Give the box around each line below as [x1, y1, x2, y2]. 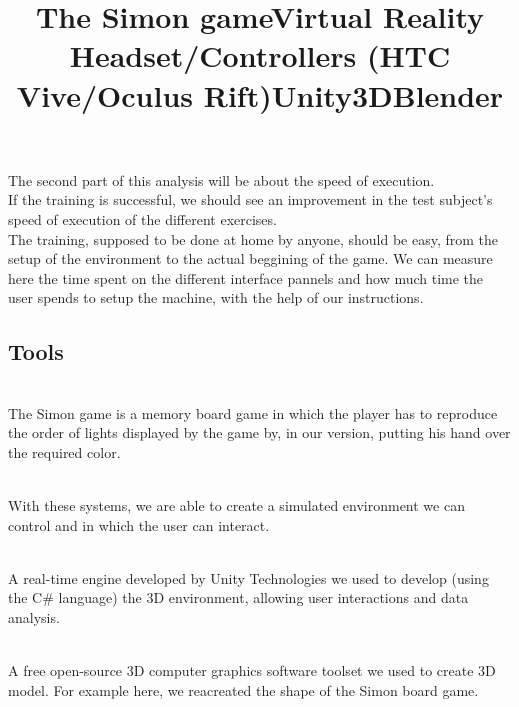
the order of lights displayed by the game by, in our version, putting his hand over [8, 422, 511, 443]
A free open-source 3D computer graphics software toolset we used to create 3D [8, 660, 496, 681]
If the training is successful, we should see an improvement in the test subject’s [8, 189, 493, 210]
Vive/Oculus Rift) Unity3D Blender [16, 74, 504, 115]
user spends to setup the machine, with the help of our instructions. [8, 287, 424, 308]
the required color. [8, 441, 121, 462]
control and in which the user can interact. [8, 514, 270, 535]
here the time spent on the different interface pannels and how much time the [8, 267, 484, 288]
